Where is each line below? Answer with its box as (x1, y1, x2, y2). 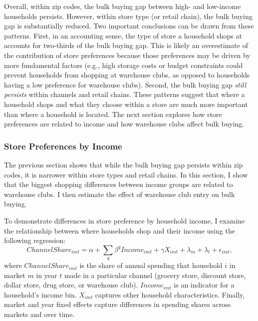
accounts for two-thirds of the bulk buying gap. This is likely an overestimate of (4, 40, 248, 50)
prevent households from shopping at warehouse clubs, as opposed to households (4, 69, 250, 80)
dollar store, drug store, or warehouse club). (4, 279, 138, 290)
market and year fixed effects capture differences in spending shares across (4, 299, 231, 309)
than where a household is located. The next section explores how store (4, 108, 222, 119)
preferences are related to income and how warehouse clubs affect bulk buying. (4, 118, 245, 129)
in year (36, 269, 57, 280)
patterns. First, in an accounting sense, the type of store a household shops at (4, 30, 242, 40)
